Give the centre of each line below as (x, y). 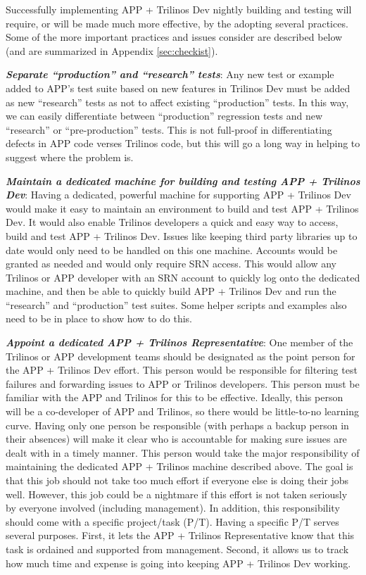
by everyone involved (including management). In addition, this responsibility (173, 508)
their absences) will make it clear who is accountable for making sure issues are (176, 439)
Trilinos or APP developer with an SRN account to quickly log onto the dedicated (183, 277)
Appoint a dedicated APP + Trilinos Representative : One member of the (179, 342)
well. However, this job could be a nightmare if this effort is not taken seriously (177, 494)
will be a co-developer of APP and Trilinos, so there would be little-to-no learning (182, 411)
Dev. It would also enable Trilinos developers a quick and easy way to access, (172, 222)
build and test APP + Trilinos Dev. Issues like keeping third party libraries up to (182, 235)
